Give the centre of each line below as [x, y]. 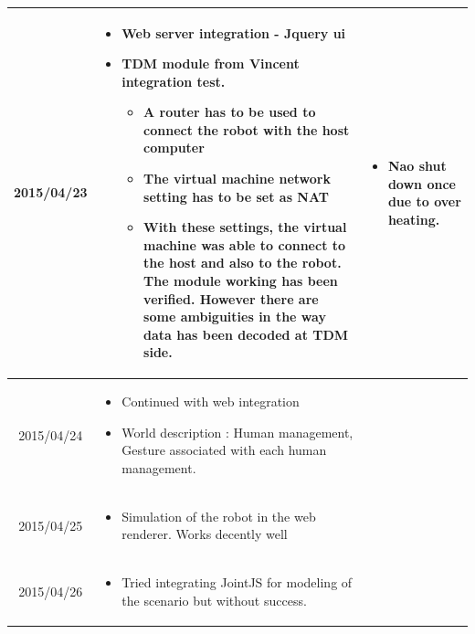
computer [174, 148]
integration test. [174, 81]
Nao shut [417, 166]
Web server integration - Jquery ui [234, 32]
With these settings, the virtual [245, 227]
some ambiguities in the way [235, 317]
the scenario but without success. [214, 600]
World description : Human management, [237, 432]
